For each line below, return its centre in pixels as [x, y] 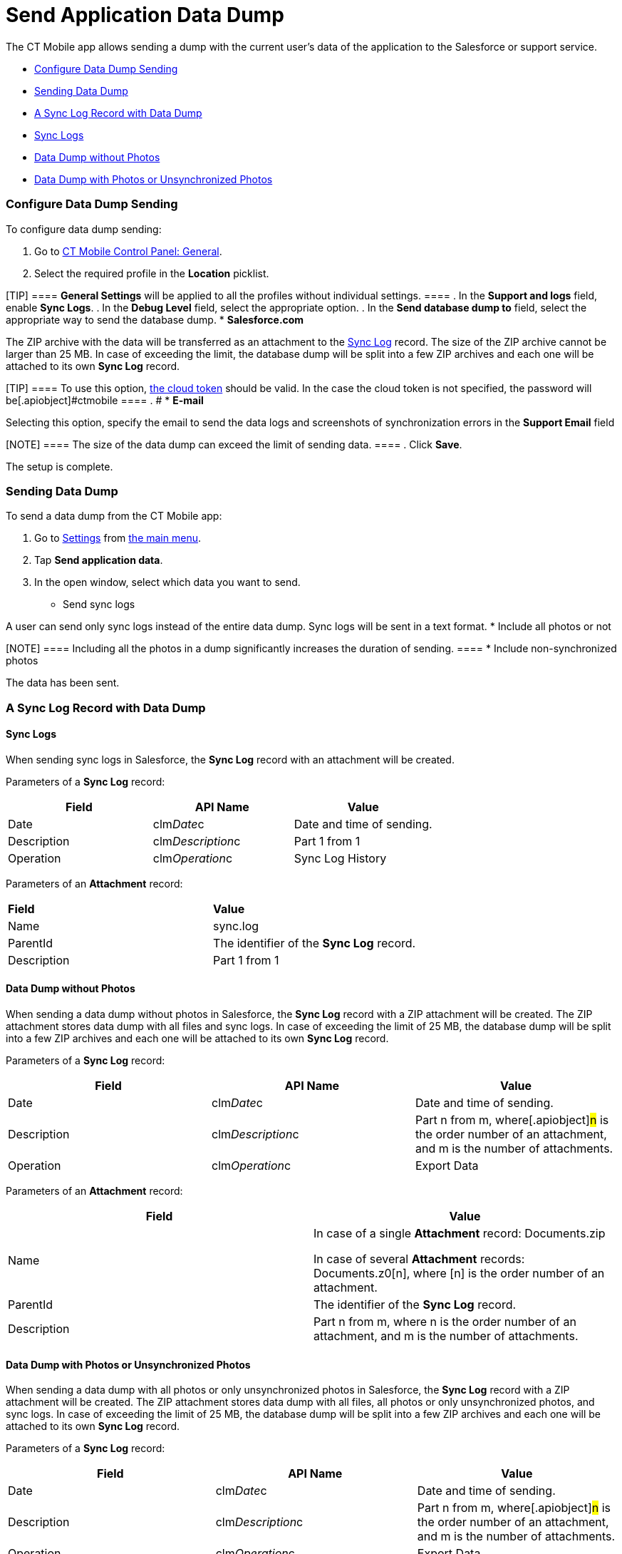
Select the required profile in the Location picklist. [152, 273]
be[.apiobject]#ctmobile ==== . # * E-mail [105, 400]
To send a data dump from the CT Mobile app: [114, 516]
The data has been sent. [63, 683]
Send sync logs [99, 604]
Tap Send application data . [99, 560]
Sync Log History [340, 858]
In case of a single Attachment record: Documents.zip [460, 1234]
